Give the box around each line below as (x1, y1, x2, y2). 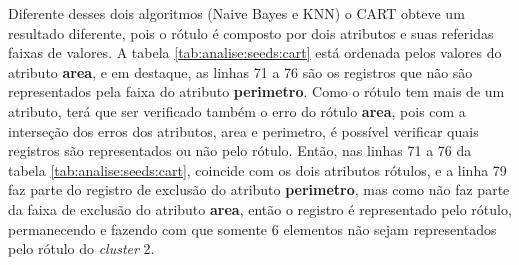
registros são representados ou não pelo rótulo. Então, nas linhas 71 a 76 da (8, 140, 472, 161)
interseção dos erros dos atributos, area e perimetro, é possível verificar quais (8, 120, 479, 141)
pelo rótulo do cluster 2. (8, 238, 155, 259)
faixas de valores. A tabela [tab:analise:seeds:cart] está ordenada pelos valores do (8, 42, 502, 63)
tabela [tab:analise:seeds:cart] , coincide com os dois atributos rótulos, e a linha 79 (8, 159, 507, 180)
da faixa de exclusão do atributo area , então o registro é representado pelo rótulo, (8, 198, 512, 219)
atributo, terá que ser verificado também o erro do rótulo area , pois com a (8, 100, 466, 121)
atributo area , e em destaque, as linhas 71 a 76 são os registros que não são (8, 61, 473, 82)
